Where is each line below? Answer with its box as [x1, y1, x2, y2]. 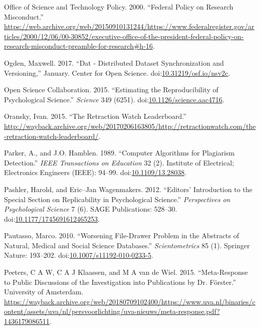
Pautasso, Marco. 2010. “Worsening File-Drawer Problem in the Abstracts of [4, 230, 239, 241]
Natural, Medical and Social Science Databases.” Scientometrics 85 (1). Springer [4, 240, 250, 250]
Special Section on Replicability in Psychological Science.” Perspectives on [4, 194, 230, 204]
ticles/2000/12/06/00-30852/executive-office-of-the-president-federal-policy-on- [4, 31, 244, 41]
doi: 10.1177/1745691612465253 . [4, 213, 100, 224]
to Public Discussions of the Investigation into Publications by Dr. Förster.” [4, 276, 236, 287]
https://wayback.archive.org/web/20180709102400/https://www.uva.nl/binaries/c [4, 296, 255, 306]
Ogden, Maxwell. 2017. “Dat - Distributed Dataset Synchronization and [4, 57, 224, 68]
